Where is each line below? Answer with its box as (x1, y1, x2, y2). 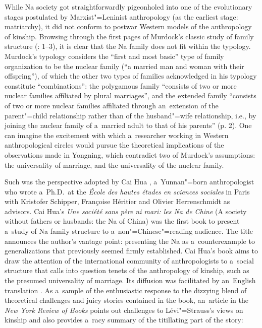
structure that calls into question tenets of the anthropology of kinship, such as (5, 265, 249, 276)
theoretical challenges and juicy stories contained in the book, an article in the (5, 295, 248, 305)
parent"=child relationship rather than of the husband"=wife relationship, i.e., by (5, 110, 256, 120)
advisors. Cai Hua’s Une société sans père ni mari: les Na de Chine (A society (5, 206, 247, 216)
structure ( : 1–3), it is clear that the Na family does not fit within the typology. (5, 41, 251, 51)
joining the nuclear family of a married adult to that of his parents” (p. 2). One (5, 120, 252, 130)
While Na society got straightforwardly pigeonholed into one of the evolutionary (5, 2, 252, 12)
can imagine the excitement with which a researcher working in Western (5, 129, 229, 140)
